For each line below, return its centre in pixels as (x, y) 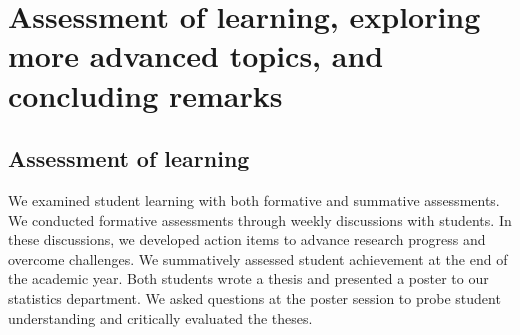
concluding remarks (145, 94)
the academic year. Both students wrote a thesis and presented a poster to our (248, 278)
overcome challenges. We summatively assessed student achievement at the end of (258, 258)
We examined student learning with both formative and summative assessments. (254, 199)
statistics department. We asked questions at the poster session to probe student (254, 297)
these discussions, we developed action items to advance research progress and (247, 239)
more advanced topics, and (196, 55)
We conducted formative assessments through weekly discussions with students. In (260, 219)
